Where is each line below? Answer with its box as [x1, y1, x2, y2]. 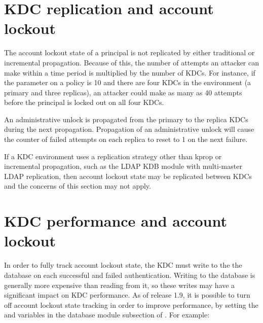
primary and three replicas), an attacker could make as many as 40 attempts [4, 87, 242, 97]
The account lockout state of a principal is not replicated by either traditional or [4, 47, 255, 58]
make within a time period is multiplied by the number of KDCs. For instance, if [4, 67, 255, 78]
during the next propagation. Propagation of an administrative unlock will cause [4, 124, 254, 134]
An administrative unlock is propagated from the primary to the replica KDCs [4, 114, 248, 124]
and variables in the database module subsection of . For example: [4, 309, 210, 320]
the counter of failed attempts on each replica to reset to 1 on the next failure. [4, 134, 248, 145]
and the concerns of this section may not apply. [4, 181, 151, 191]
